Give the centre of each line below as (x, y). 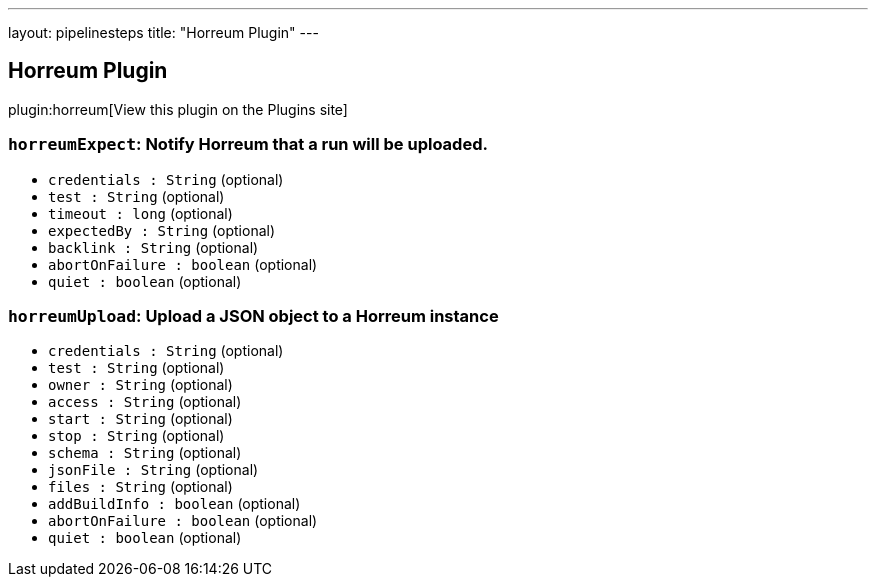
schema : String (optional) (145, 453)
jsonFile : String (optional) (153, 470)
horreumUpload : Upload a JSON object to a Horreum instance (253, 315)
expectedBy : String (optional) (162, 230)
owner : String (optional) (140, 385)
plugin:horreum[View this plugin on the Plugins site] (178, 109)
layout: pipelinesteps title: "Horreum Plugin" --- (163, 32)
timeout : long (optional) (140, 213)
